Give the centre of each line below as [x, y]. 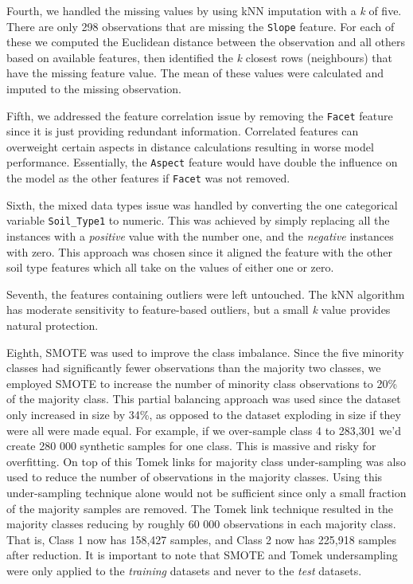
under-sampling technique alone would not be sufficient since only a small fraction [206, 492]
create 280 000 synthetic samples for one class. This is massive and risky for [191, 446]
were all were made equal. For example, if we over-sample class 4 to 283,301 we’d [204, 430]
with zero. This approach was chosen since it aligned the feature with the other [199, 251]
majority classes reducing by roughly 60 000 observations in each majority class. [201, 524]
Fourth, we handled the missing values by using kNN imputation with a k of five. [204, 10]
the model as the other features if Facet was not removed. [148, 178]
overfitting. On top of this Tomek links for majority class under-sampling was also [206, 461]
